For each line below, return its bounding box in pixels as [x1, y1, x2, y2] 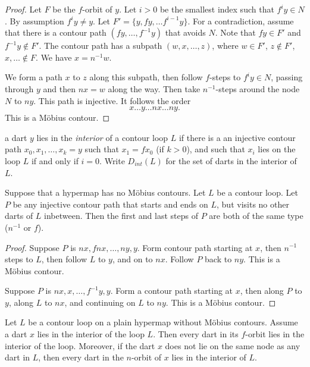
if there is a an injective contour [179, 131, 296, 143]
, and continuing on [64, 296, 136, 308]
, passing [271, 71, 303, 83]
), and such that [186, 143, 245, 155]
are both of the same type [209, 209, 303, 222]
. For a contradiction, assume [187, 14, 294, 27]
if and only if [31, 154, 79, 167]
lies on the [258, 143, 296, 155]
